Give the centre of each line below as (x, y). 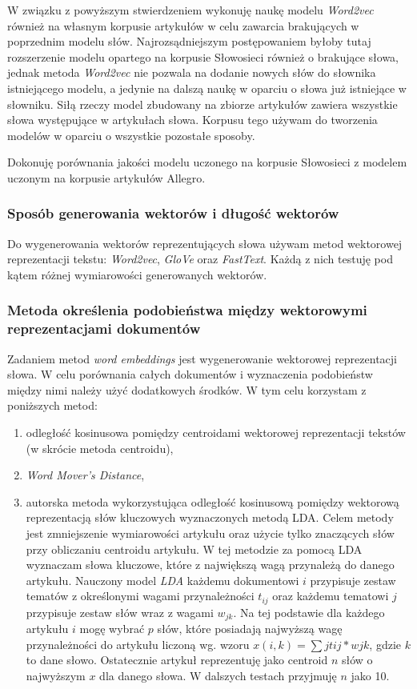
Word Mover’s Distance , (85, 475)
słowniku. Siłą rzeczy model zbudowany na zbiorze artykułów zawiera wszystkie (202, 104)
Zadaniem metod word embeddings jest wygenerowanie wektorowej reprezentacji (202, 358)
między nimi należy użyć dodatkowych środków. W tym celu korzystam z (187, 389)
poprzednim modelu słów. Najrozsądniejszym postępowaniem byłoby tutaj (189, 41)
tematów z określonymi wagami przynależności (140, 596)
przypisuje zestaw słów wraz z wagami (120, 612)
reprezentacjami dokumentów (104, 328)
